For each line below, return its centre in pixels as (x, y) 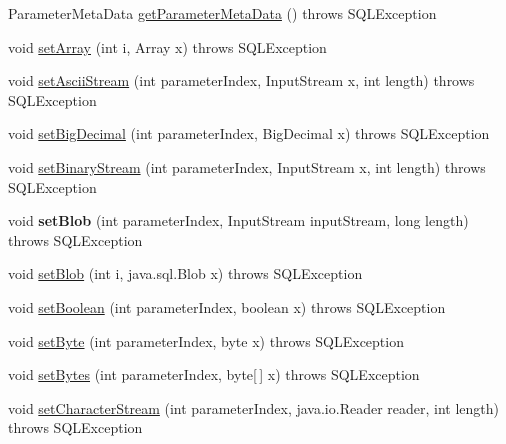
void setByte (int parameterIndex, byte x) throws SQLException (206, 340)
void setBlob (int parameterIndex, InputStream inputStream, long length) (238, 220)
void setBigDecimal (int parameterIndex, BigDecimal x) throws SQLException (249, 133)
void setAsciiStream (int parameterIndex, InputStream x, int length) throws (241, 80)
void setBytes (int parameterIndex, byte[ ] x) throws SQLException (214, 374)
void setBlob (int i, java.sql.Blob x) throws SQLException (185, 273)
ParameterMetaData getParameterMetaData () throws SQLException (222, 13)
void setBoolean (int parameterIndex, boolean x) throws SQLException (227, 306)
